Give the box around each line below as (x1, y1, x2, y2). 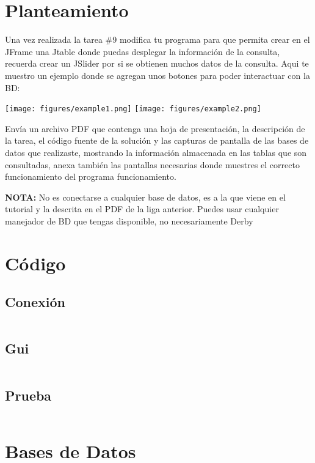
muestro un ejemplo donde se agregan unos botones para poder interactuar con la (5, 69, 310, 81)
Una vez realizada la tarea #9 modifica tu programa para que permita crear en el (5, 33, 310, 46)
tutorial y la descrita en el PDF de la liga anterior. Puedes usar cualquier (5, 202, 279, 215)
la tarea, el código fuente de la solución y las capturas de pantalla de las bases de (5, 134, 309, 147)
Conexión (5, 292, 65, 311)
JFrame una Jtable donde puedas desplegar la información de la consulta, (5, 45, 280, 57)
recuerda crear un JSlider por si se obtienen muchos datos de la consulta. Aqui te (5, 57, 309, 70)
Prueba (5, 385, 52, 404)
